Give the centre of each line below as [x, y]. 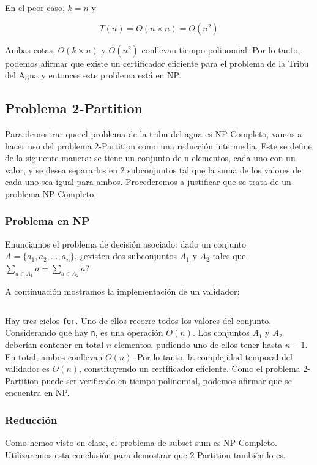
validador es [27, 369]
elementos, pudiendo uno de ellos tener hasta [198, 345]
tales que [229, 256]
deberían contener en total [54, 345]
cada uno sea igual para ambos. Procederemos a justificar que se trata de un [148, 182]
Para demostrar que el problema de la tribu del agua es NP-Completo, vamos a [154, 133]
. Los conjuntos [221, 332]
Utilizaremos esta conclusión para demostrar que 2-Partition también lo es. [145, 454]
